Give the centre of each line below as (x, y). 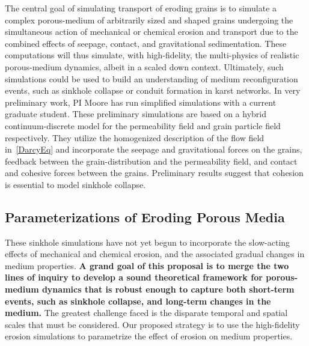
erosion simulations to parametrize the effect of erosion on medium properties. (149, 336)
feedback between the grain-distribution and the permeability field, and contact (151, 161)
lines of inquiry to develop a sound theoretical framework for (134, 277)
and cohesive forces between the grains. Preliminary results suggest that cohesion (154, 173)
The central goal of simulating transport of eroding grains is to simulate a (141, 8)
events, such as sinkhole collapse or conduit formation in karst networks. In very (153, 90)
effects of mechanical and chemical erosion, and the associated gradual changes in (155, 254)
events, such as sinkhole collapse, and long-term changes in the (138, 301)
